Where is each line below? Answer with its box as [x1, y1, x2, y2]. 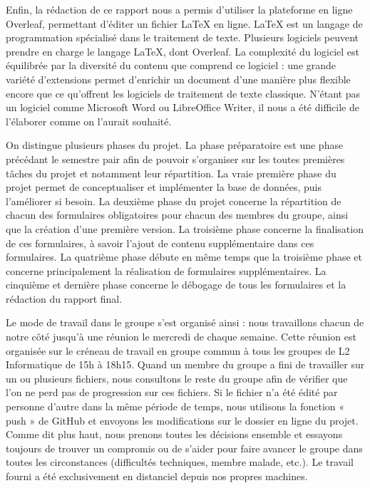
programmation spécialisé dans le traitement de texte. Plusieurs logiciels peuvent [6, 30, 359, 45]
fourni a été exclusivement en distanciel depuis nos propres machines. [6, 469, 308, 483]
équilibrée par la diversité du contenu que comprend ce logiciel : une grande [6, 58, 336, 73]
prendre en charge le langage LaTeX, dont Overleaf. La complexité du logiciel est [6, 43, 360, 58]
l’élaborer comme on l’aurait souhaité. [6, 113, 172, 128]
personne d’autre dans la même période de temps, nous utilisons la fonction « [6, 399, 345, 414]
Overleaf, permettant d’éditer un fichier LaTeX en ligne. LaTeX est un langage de [6, 16, 363, 31]
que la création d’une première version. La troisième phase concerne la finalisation [6, 221, 364, 236]
